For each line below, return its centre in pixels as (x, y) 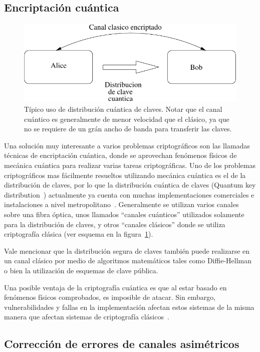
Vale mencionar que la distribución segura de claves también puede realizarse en (127, 250)
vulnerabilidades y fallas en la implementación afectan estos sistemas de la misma (129, 307)
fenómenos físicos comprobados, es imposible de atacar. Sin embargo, (110, 297)
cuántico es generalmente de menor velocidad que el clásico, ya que (127, 119)
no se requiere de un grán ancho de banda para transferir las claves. (128, 129)
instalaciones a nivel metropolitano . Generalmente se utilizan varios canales (121, 204)
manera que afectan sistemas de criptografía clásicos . (87, 317)
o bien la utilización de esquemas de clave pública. (81, 270)
